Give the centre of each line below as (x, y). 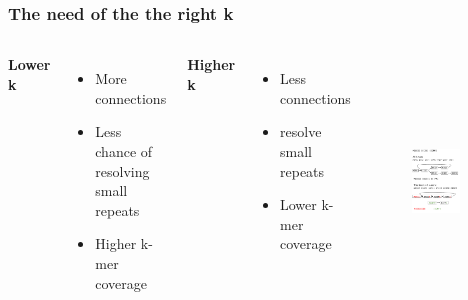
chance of (124, 151)
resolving (122, 170)
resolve (301, 131)
